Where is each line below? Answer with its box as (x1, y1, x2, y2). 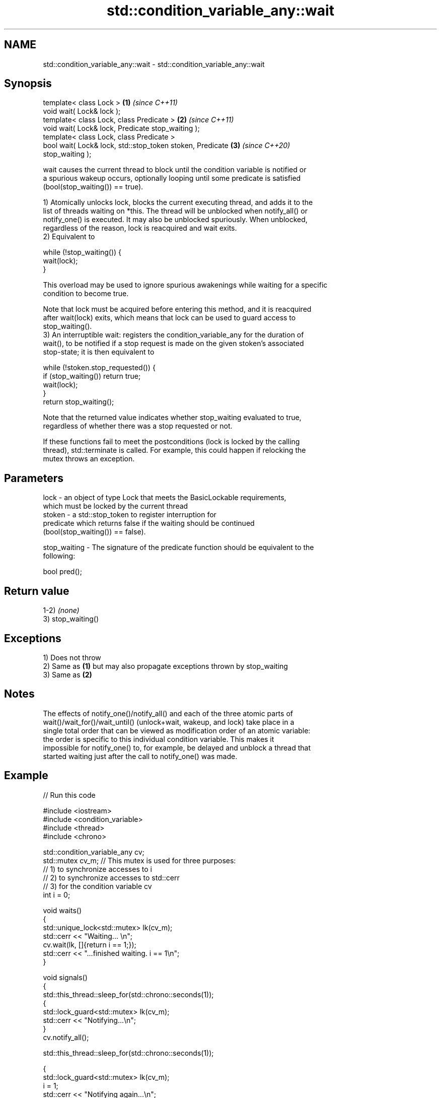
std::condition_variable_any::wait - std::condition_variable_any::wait (43, 59, 265, 68)
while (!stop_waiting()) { (43, 248, 122, 257)
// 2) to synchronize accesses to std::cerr (43, 873, 180, 882)
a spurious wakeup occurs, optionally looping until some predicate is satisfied (43, 174, 301, 183)
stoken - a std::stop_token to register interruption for (43, 510, 216, 519)
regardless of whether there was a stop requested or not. (43, 422, 233, 431)
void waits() (43, 906, 82, 915)
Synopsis (4, 77, 52, 90)
